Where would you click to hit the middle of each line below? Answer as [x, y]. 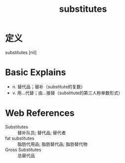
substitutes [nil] [21, 52]
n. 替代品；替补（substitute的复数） [49, 86]
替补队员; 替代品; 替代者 [42, 132]
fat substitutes [20, 138]
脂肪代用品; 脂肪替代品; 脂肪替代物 [53, 144]
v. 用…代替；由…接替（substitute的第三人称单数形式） [67, 93]
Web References [40, 113]
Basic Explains [36, 72]
